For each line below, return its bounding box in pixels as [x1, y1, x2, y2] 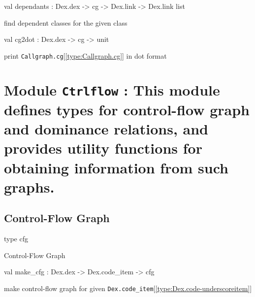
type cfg [4, 233, 28, 244]
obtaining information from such [4, 157, 228, 177]
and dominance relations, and [4, 119, 208, 139]
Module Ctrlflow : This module [4, 79, 220, 99]
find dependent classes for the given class [4, 17, 127, 28]
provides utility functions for [4, 138, 202, 158]
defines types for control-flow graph [4, 99, 250, 119]
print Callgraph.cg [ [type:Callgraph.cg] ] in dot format [4, 50, 167, 61]
